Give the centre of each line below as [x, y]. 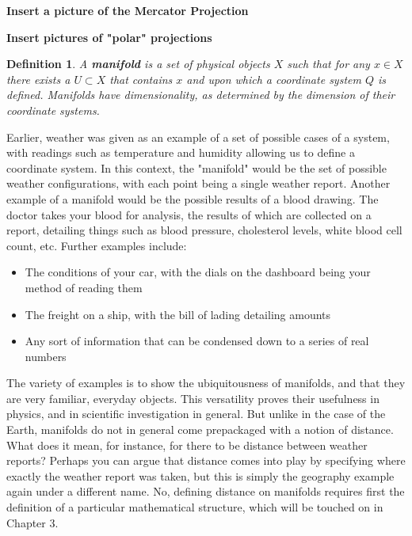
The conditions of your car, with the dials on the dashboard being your [198, 272]
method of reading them [84, 287]
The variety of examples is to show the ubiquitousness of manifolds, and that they [206, 383]
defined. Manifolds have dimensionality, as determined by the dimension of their [201, 95]
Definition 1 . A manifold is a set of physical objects [138, 64]
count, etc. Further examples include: [97, 245]
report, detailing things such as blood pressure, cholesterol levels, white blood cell [204, 230]
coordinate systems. [53, 110]
